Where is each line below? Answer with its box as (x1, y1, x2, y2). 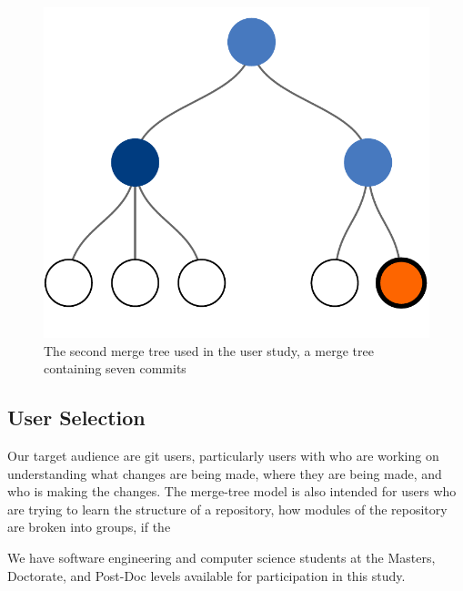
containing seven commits (44, 359, 186, 378)
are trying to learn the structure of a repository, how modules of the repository (7, 499, 448, 518)
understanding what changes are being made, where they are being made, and (7, 464, 442, 483)
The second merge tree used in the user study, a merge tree (44, 341, 374, 360)
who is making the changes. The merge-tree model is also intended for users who (7, 482, 457, 501)
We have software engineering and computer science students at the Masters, (7, 547, 436, 566)
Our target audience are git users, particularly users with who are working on (7, 445, 439, 464)
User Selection (7, 403, 146, 432)
